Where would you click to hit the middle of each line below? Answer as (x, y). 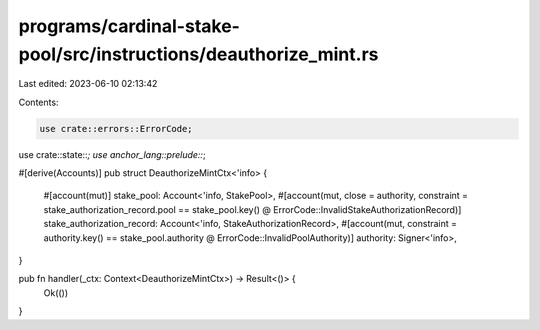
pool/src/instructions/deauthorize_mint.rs (198, 54)
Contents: (38, 102)
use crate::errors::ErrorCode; (116, 128)
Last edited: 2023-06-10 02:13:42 (88, 84)
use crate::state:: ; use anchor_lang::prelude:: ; (112, 154)
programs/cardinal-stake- (129, 26)
